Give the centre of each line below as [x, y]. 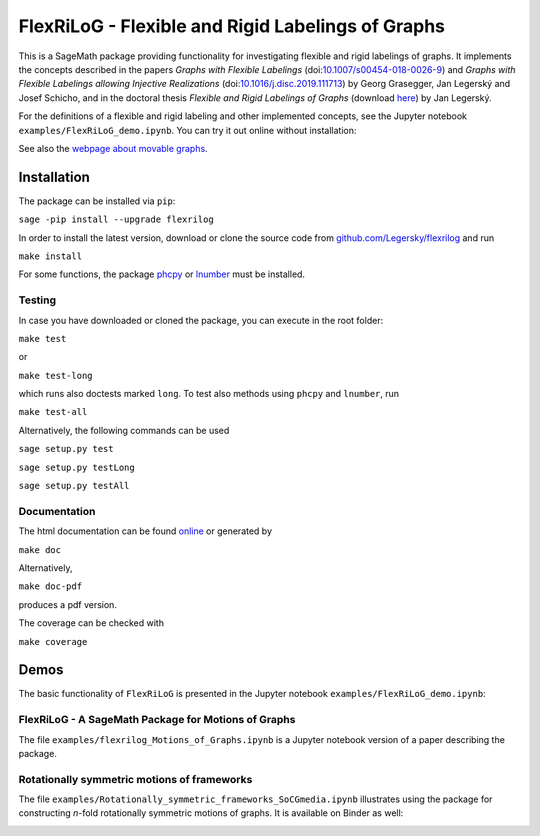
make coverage [53, 641]
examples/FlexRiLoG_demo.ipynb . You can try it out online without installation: [187, 130]
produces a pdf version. [67, 604]
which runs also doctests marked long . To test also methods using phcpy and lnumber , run [209, 394]
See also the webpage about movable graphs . [113, 148]
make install [50, 256]
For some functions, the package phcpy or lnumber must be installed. [161, 274]
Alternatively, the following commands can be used [124, 430]
